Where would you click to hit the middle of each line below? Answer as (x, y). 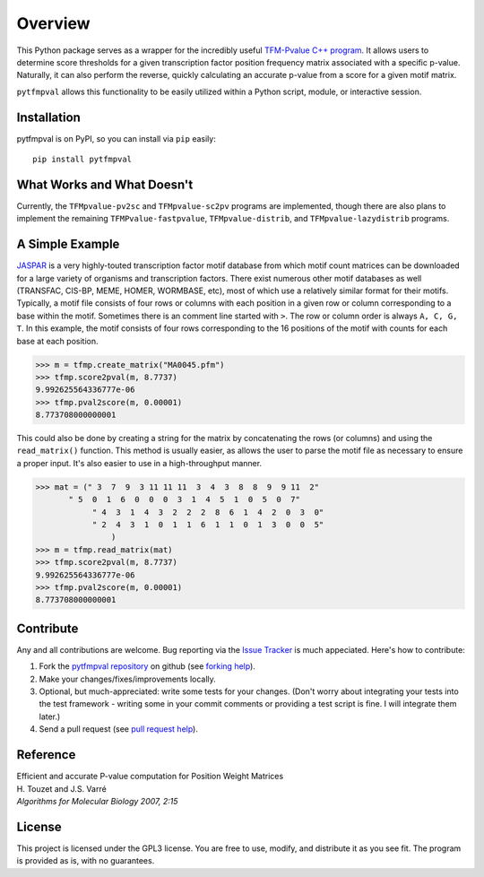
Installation (48, 117)
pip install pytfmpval (82, 160)
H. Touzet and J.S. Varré (61, 788)
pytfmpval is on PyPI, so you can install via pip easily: (117, 138)
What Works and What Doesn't (105, 184)
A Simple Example (68, 244)
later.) (50, 716)
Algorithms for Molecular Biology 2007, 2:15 (97, 801)
